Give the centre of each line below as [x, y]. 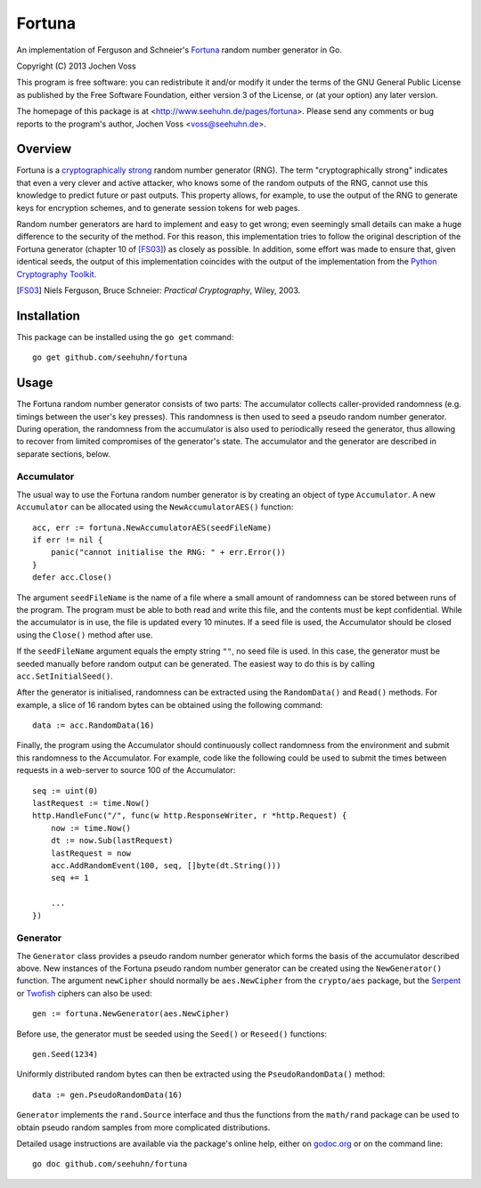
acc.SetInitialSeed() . [65, 676]
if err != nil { [68, 540]
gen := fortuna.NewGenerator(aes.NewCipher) [131, 1014]
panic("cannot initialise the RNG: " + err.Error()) [168, 553]
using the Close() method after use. [85, 635]
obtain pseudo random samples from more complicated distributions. [143, 1127]
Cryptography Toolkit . [57, 274]
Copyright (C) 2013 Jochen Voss [77, 66]
